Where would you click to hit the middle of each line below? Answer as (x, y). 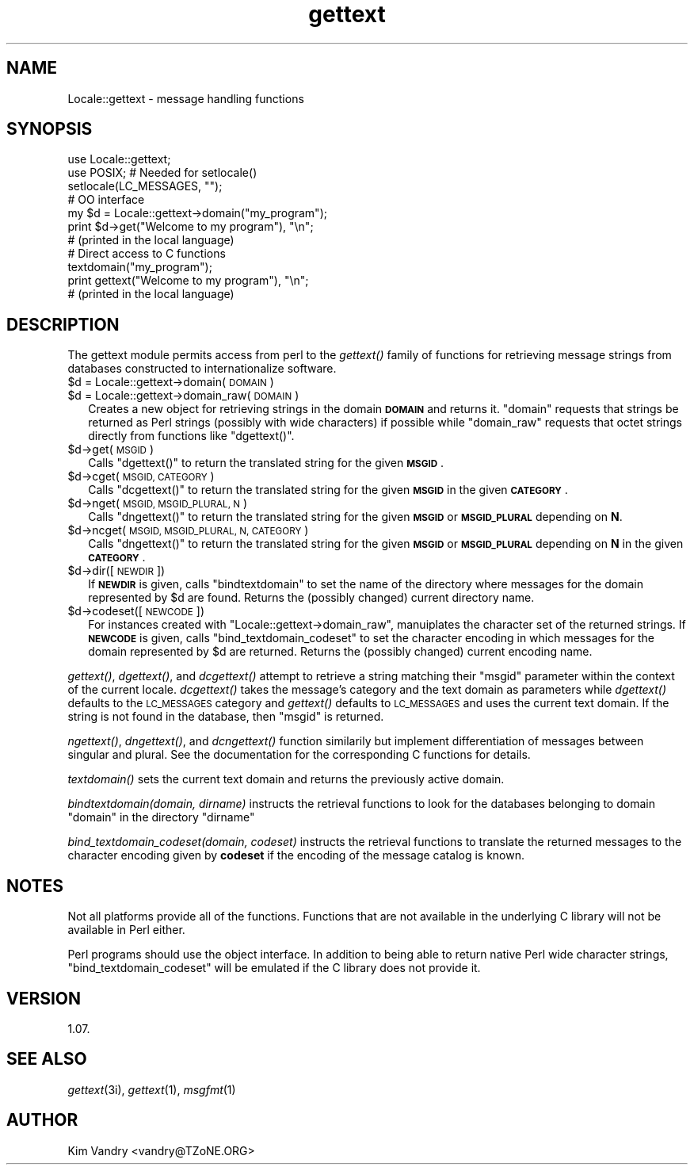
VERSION (44, 998)
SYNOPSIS (50, 129)
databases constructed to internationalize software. (202, 369)
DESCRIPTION (63, 324)
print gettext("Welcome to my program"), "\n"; (188, 281)
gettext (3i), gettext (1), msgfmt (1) (152, 1089)
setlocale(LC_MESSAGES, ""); (145, 186)
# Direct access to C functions (147, 254)
